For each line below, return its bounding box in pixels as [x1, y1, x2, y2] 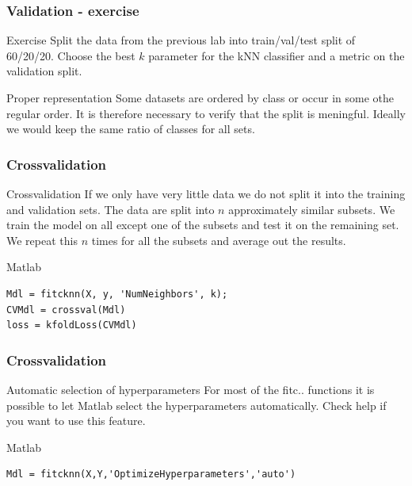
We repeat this [6, 232, 78, 248]
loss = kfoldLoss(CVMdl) [6, 320, 137, 331]
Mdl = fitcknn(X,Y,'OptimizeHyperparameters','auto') [6, 469, 296, 480]
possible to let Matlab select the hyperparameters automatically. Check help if [6, 396, 387, 413]
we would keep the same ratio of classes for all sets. [6, 121, 255, 137]
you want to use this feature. [6, 412, 146, 429]
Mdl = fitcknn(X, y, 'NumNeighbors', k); [6, 288, 228, 300]
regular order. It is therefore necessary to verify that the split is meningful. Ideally [6, 105, 406, 121]
